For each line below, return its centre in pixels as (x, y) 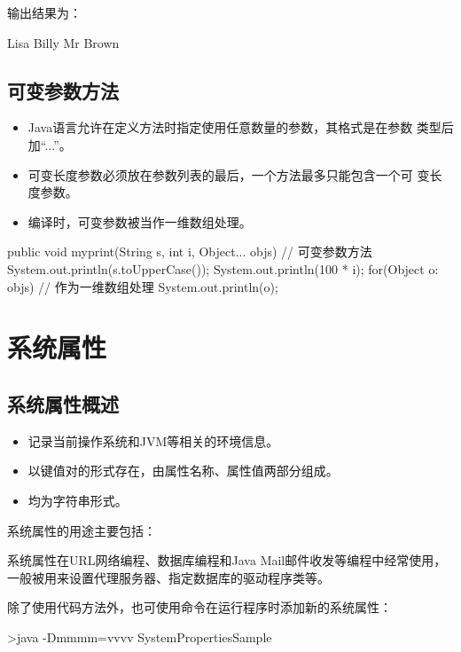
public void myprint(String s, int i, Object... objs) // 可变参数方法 (190, 251)
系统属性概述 (63, 403)
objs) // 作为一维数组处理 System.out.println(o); (143, 286)
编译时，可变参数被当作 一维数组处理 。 (140, 221)
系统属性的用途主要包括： (82, 530)
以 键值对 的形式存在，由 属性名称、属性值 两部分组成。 (183, 471)
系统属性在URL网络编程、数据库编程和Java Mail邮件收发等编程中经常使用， (227, 560)
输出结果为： (44, 12)
